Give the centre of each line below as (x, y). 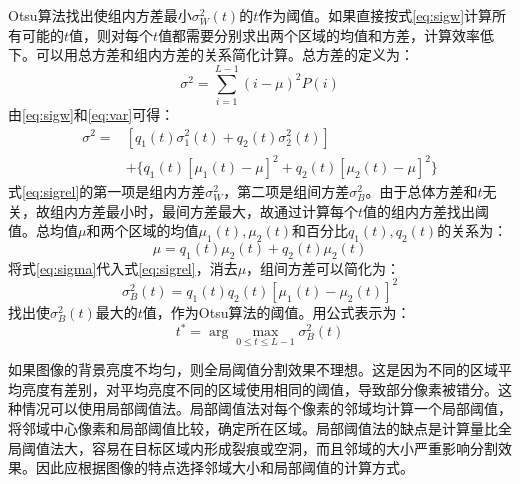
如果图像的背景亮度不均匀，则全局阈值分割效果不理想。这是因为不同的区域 (253, 369)
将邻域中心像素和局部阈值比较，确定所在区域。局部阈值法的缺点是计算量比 (253, 428)
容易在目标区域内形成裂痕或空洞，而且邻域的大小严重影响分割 (294, 447)
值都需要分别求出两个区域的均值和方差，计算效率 (319, 34)
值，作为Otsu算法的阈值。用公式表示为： (276, 311)
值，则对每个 (111, 34)
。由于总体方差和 (421, 191)
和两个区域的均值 (142, 230)
